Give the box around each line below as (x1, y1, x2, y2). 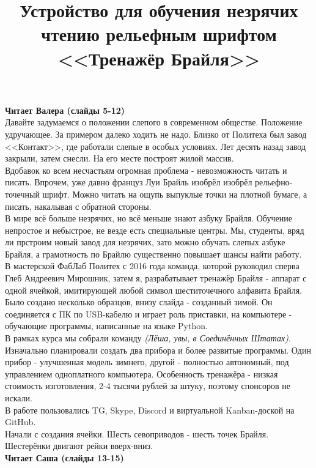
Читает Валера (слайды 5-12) (5, 103, 125, 116)
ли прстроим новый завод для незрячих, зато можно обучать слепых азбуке (5, 236, 285, 248)
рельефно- (255, 176, 293, 188)
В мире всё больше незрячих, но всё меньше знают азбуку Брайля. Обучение (5, 212, 292, 225)
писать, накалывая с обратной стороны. (5, 199, 152, 212)
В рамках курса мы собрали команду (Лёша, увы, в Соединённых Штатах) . (5, 332, 291, 344)
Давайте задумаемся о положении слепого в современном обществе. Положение (5, 116, 303, 128)
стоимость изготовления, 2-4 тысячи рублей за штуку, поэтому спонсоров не (5, 379, 290, 392)
